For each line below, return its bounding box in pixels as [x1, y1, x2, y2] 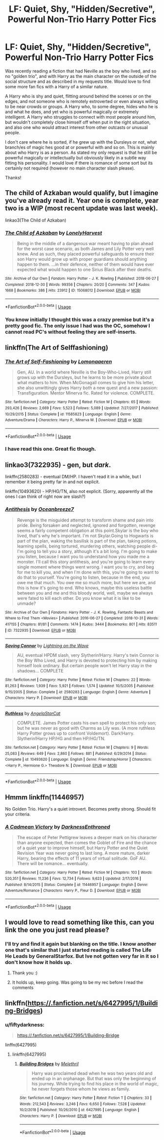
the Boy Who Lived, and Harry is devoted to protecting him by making [17, 658, 158, 664]
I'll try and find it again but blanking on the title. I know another [5, 940, 157, 947]
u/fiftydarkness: [5, 1021, 45, 1028]
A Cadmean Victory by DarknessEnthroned [5, 823, 110, 830]
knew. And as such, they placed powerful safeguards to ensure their [17, 251, 155, 257]
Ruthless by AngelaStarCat [5, 710, 61, 716]
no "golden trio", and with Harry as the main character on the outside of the [5, 73, 157, 79]
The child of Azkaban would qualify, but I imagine [5, 189, 159, 197]
